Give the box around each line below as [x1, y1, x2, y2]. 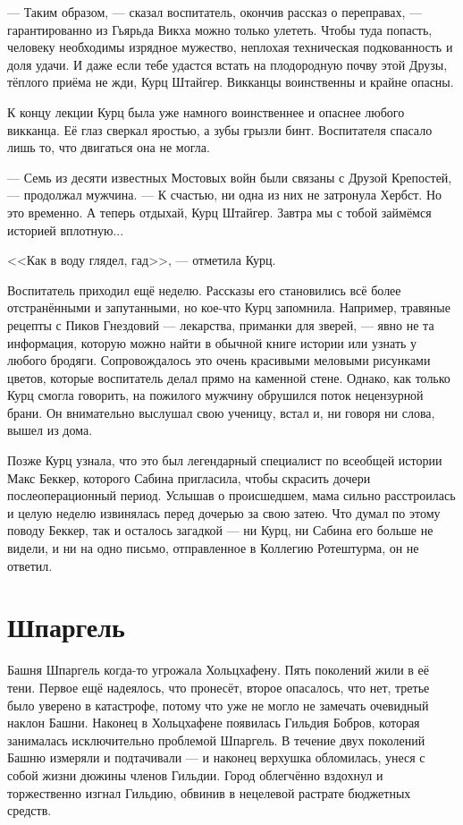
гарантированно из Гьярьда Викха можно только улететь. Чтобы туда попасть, [7, 20, 433, 38]
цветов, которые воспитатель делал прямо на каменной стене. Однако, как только [7, 368, 450, 387]
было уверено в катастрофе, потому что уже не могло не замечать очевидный [7, 695, 429, 714]
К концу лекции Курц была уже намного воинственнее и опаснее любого [7, 102, 405, 121]
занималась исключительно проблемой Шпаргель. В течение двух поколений [7, 730, 425, 749]
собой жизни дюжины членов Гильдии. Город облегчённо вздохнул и [7, 765, 383, 784]
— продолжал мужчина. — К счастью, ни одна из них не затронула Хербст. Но [7, 185, 442, 204]
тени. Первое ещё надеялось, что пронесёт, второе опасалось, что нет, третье [7, 677, 430, 696]
